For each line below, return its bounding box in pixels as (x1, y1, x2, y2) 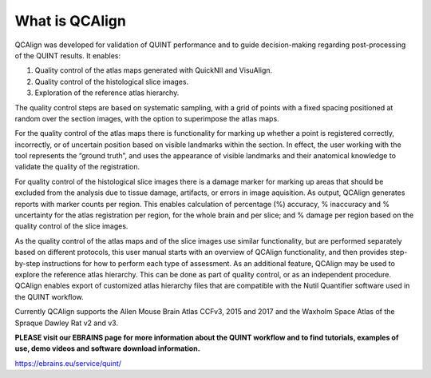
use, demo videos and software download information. (14, 344, 200, 353)
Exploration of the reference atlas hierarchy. (34, 88, 180, 97)
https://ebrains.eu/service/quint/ (14, 358, 122, 368)
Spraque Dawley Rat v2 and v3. (14, 318, 119, 328)
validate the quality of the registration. (14, 162, 140, 172)
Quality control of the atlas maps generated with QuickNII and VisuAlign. (34, 66, 273, 75)
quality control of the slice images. (14, 221, 129, 231)
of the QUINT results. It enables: (14, 50, 121, 60)
